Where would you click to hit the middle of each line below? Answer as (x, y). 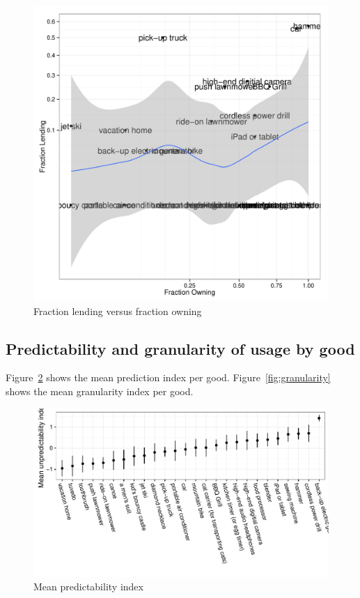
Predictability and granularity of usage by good (180, 348)
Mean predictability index (88, 586)
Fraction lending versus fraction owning (118, 310)
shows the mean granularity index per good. (100, 391)
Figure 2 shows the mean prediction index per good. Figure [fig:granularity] (168, 377)
